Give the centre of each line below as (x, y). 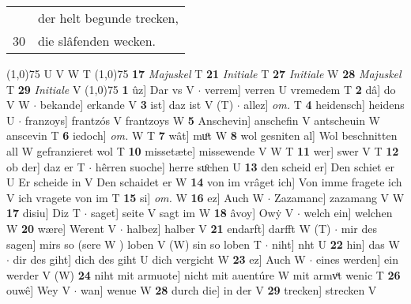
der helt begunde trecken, (108, 18)
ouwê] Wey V (38, 290)
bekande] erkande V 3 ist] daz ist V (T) (137, 105)
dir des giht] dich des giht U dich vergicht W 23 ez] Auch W (159, 259)
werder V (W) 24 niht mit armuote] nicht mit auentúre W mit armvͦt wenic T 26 (204, 274)
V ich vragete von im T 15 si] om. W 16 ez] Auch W (135, 197)
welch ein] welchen (348, 213)
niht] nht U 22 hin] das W (336, 244)
